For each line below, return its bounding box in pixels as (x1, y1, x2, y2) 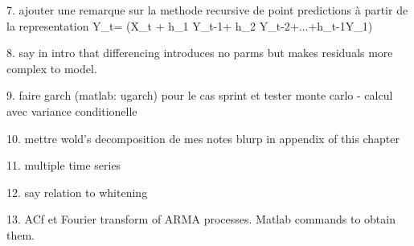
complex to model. (6, 59, 97, 76)
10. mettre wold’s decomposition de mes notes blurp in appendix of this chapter (6, 129, 400, 146)
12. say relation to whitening (6, 183, 148, 200)
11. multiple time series (6, 157, 121, 174)
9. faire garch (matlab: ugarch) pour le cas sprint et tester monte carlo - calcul (6, 87, 393, 104)
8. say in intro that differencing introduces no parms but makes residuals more (6, 44, 393, 61)
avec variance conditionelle (6, 102, 137, 119)
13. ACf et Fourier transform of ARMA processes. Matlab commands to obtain (6, 211, 396, 228)
